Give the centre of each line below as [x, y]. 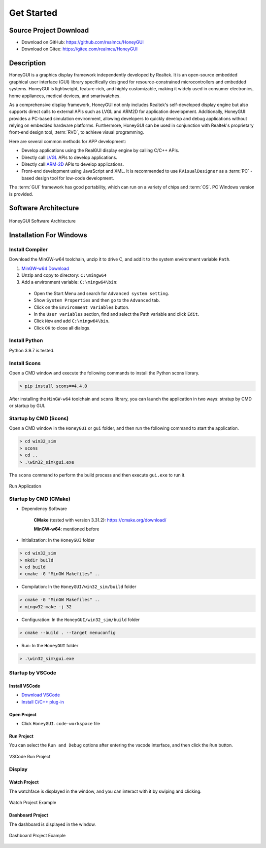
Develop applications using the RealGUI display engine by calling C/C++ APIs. [100, 150]
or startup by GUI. [27, 406]
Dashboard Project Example [37, 835]
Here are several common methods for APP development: [68, 141]
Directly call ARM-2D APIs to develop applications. [73, 164]
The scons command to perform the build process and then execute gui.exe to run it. [97, 475]
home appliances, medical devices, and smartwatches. [65, 96]
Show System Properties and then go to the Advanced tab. [97, 300]
